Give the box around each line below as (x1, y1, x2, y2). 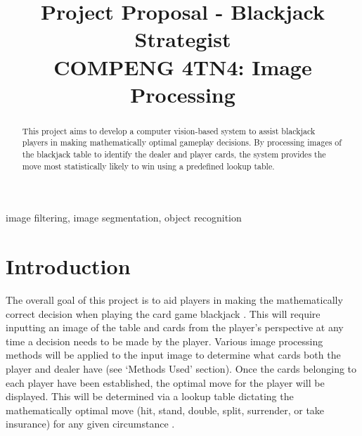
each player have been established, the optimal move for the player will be (6, 375, 325, 390)
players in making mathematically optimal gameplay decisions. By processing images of (22, 136, 342, 148)
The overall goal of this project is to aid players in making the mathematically (6, 293, 343, 307)
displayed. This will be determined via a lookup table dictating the (6, 389, 294, 404)
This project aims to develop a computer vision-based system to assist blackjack (22, 124, 316, 136)
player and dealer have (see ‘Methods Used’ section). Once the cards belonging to (6, 361, 357, 376)
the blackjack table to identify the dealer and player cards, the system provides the (22, 148, 326, 160)
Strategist (134, 25, 231, 53)
